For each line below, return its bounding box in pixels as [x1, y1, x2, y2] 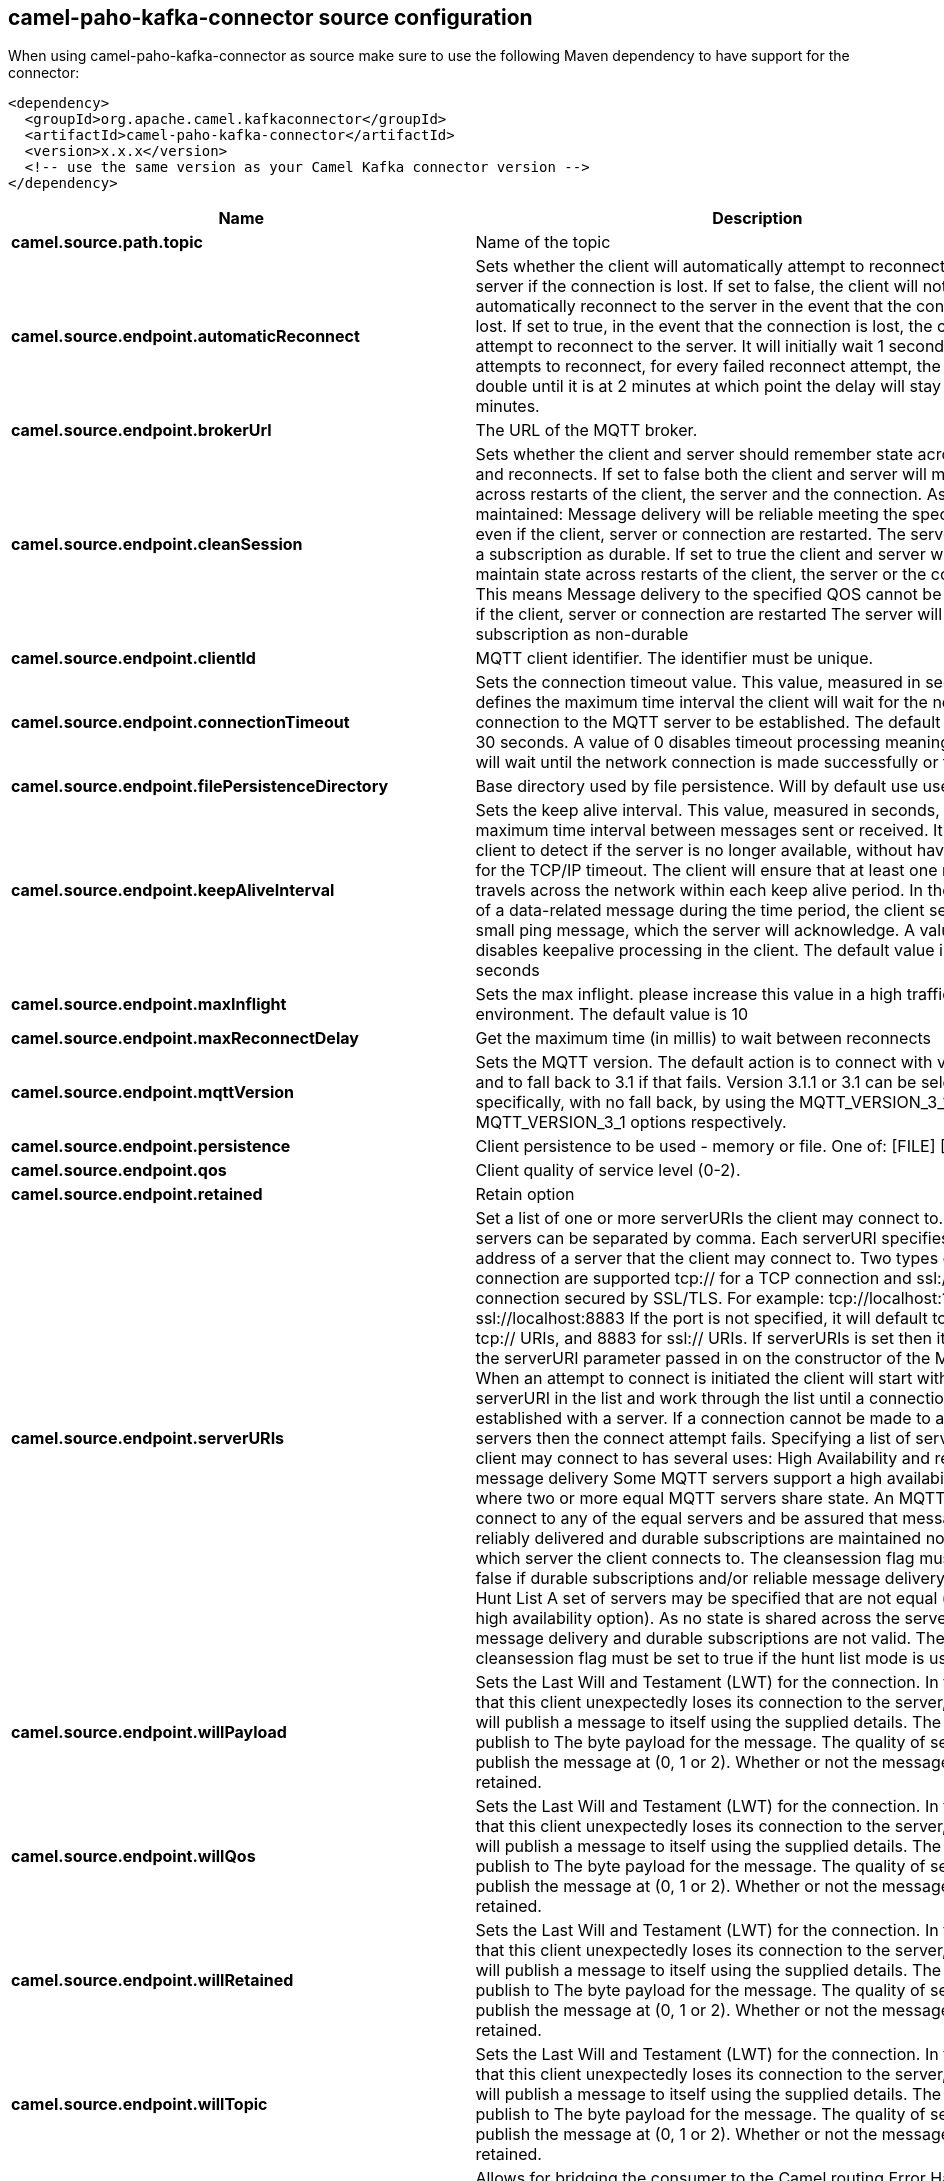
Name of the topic [475, 232, 611, 253]
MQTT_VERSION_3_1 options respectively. [475, 1112, 787, 1133]
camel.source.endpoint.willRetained [11, 1970, 294, 1991]
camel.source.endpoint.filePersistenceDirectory [11, 776, 389, 797]
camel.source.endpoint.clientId [11, 648, 256, 669]
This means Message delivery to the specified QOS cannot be [475, 584, 942, 605]
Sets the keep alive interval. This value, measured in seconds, [475, 800, 940, 821]
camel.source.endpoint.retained [11, 1184, 263, 1205]
